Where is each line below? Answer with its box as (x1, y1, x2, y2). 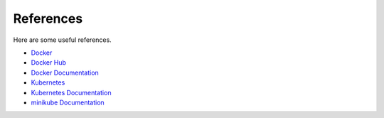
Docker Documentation (31, 68, 99, 77)
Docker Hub (31, 58, 67, 67)
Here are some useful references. (13, 36, 112, 44)
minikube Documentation (31, 98, 105, 107)
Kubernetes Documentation (31, 88, 112, 97)
